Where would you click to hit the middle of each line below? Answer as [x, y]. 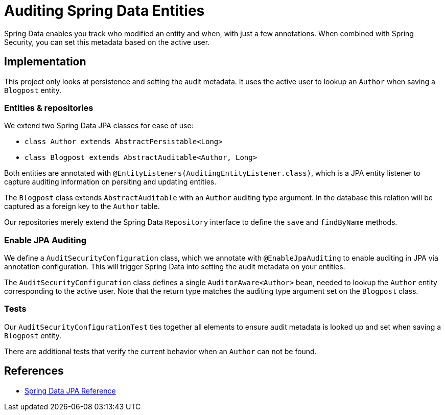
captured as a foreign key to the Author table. [82, 206]
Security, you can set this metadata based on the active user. [107, 42]
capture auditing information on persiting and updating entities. [110, 182]
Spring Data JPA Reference [70, 390]
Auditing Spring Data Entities [104, 11]
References [34, 371]
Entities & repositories [49, 108]
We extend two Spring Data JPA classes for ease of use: [99, 126]
